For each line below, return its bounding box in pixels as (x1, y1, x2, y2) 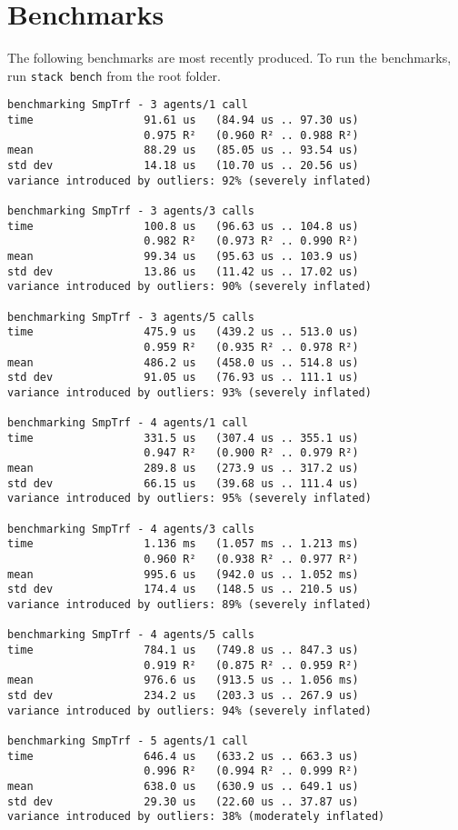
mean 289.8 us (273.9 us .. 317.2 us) (7, 462, 359, 475)
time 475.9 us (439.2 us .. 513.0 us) (7, 325, 359, 339)
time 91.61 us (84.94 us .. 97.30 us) (7, 114, 359, 127)
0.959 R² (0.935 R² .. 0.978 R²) (144, 340, 359, 354)
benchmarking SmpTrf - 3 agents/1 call (7, 98, 248, 112)
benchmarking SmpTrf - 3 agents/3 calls (7, 204, 255, 217)
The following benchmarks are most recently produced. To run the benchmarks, (7, 48, 452, 67)
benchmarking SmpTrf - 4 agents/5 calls (7, 628, 255, 642)
